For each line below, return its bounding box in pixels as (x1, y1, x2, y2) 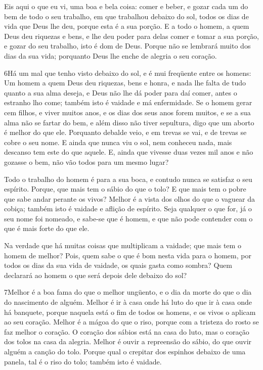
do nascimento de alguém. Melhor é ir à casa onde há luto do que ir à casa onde (4, 297, 252, 307)
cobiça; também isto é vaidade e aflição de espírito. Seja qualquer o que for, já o (4, 203, 252, 214)
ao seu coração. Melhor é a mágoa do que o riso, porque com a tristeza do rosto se (4, 316, 259, 327)
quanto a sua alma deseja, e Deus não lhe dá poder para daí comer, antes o (4, 87, 237, 98)
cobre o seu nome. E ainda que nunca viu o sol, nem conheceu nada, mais (4, 136, 232, 147)
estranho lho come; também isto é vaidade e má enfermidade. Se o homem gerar (4, 97, 252, 108)
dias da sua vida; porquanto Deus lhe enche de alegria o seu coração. (4, 50, 217, 61)
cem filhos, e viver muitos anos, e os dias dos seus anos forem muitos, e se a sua (4, 107, 251, 117)
